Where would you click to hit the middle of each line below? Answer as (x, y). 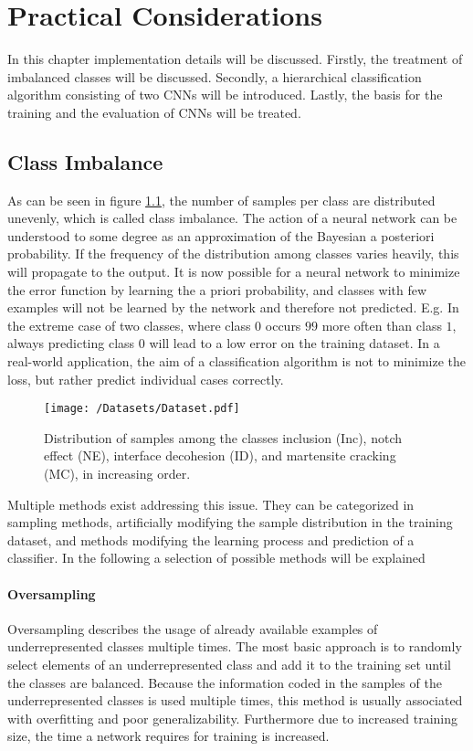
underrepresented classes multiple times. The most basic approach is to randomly (235, 646)
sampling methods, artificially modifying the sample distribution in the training (230, 522)
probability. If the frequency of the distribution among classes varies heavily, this (233, 254)
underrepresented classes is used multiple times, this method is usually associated (235, 700)
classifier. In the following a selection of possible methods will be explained (216, 558)
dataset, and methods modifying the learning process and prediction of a (211, 539)
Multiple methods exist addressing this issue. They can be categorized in (211, 504)
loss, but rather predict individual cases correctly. (146, 379)
